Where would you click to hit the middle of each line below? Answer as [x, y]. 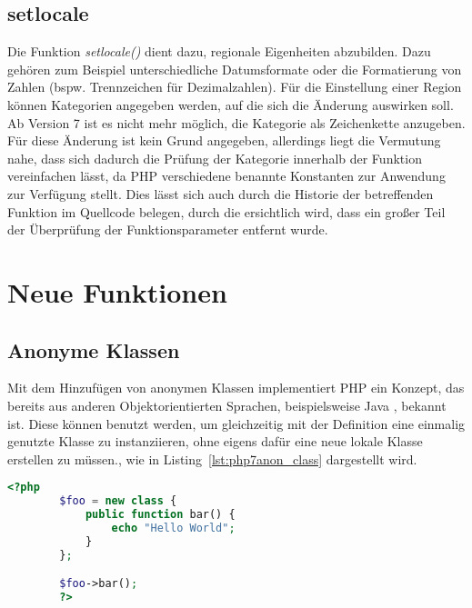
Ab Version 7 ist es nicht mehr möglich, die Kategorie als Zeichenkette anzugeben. [236, 122]
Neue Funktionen [117, 291]
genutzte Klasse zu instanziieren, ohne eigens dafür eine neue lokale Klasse [215, 441]
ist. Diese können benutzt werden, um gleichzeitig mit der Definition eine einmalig [236, 423]
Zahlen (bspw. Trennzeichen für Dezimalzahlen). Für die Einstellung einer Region [235, 87]
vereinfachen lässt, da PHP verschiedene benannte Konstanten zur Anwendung [226, 176]
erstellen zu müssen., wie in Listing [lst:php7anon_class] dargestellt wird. [212, 458]
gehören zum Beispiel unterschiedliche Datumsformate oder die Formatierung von [235, 69]
